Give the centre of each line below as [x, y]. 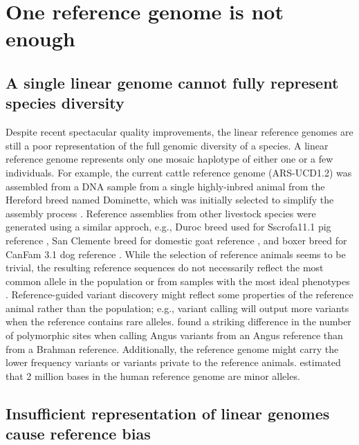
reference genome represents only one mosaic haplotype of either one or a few [169, 159]
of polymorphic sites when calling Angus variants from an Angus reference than [174, 335]
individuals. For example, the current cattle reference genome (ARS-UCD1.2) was [179, 172]
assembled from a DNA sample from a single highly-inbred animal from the [165, 186]
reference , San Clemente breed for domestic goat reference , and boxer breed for [176, 240]
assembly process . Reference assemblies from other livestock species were [161, 213]
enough [40, 38]
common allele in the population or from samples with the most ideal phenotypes [178, 281]
